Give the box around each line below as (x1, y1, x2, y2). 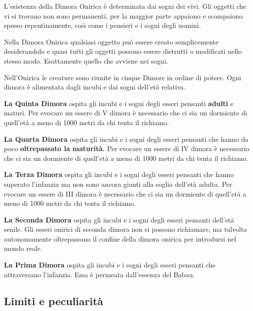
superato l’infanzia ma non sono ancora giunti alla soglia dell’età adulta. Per (4, 178, 233, 189)
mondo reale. (4, 243, 42, 253)
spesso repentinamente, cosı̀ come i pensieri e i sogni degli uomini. (4, 20, 201, 30)
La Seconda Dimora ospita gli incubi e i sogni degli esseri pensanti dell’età (4, 214, 234, 224)
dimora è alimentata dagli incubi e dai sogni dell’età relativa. (4, 82, 186, 92)
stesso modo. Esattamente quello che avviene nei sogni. (4, 55, 168, 66)
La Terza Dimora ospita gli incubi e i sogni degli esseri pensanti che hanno (4, 169, 234, 179)
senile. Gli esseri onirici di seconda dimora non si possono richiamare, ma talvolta (4, 224, 247, 234)
